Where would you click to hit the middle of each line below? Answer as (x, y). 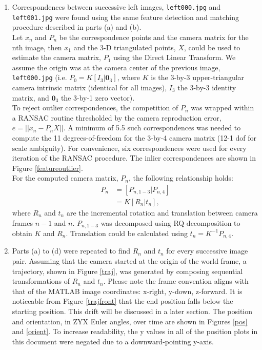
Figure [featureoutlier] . (47, 168)
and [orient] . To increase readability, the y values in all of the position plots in (135, 331)
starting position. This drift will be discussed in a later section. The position (132, 311)
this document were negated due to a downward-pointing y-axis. (113, 341)
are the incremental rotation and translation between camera (162, 212)
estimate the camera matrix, (56, 57)
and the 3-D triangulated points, (125, 47)
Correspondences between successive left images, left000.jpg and (116, 7)
